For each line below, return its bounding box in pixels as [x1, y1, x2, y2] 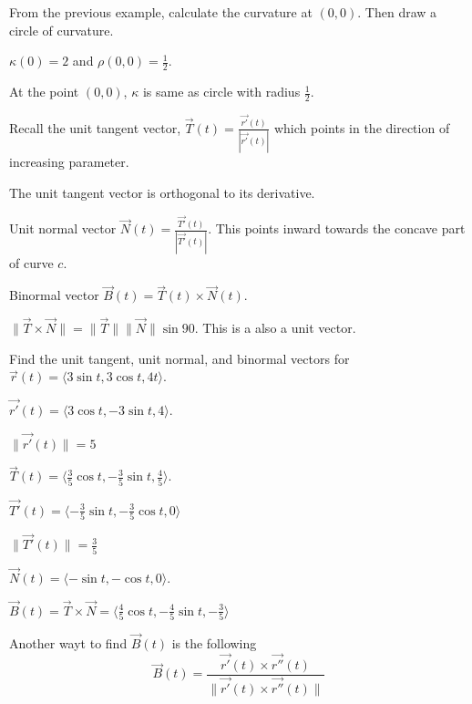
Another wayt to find [9, 634, 128, 653]
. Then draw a [357, 3, 437, 21]
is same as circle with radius [142, 82, 301, 101]
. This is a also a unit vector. [194, 318, 356, 337]
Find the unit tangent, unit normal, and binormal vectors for [9, 348, 350, 368]
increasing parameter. [9, 152, 129, 171]
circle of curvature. [9, 20, 114, 39]
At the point [9, 82, 79, 101]
